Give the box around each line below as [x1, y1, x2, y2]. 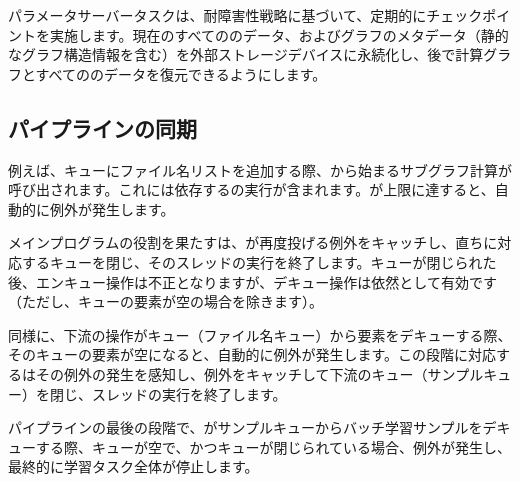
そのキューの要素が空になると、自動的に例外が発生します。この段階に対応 [8, 344, 497, 365]
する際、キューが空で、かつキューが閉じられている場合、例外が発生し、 [35, 436, 512, 457]
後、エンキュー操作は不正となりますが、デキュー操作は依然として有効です [8, 271, 497, 292]
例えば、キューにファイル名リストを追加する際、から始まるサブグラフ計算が [8, 159, 512, 180]
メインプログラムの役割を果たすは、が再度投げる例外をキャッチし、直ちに [8, 232, 498, 253]
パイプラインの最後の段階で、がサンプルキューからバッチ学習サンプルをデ [8, 417, 497, 438]
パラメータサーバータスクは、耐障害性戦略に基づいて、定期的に [8, 5, 427, 25]
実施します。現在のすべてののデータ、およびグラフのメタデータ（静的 [49, 24, 509, 45]
